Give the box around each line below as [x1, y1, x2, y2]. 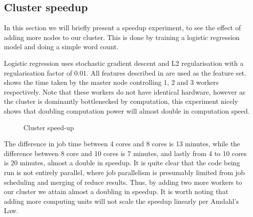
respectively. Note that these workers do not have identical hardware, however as [4, 86, 246, 97]
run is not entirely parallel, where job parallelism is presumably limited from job [4, 167, 245, 177]
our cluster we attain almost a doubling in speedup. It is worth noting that [4, 186, 229, 197]
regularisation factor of [4, 67, 72, 78]
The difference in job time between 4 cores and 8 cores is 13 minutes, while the [4, 138, 240, 149]
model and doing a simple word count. [4, 41, 119, 52]
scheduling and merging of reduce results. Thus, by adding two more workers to [4, 177, 242, 187]
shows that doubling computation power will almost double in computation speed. [4, 105, 250, 116]
